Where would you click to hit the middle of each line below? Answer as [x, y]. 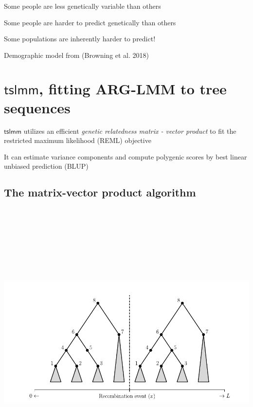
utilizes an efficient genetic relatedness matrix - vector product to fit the [130, 131]
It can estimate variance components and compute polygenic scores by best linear [126, 156]
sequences [37, 107]
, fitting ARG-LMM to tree [133, 88]
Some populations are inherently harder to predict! [80, 39]
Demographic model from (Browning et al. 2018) [77, 55]
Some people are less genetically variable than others [82, 6]
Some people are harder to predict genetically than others [90, 22]
